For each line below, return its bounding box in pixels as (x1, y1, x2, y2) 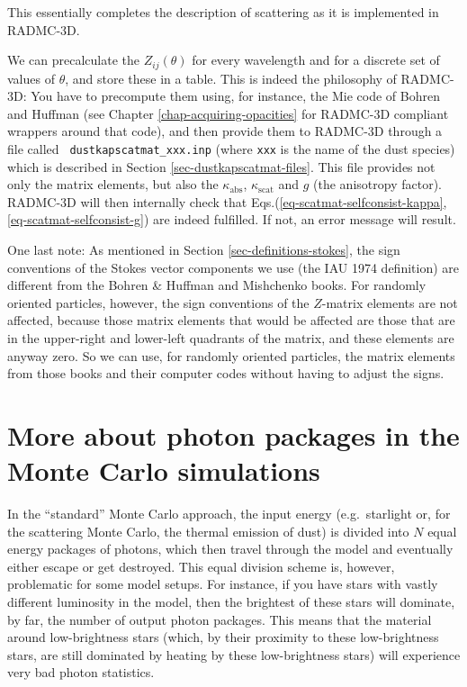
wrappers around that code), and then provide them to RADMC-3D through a (7, 122, 443, 140)
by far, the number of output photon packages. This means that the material (7, 610, 432, 628)
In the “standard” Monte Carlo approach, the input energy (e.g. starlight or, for (7, 504, 451, 523)
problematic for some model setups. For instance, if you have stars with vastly (7, 574, 438, 593)
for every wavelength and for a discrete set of (192, 50, 440, 69)
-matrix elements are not (321, 293, 458, 312)
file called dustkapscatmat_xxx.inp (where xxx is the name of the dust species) (7, 140, 455, 158)
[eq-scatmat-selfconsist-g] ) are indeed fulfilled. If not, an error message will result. (7, 210, 456, 229)
